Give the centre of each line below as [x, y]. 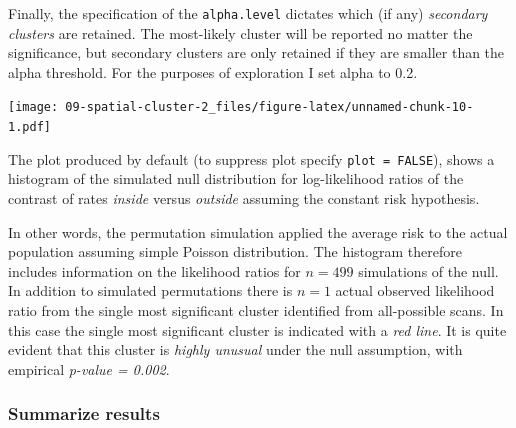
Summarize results [84, 413]
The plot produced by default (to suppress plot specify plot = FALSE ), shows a [251, 158]
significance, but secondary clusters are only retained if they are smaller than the [256, 52]
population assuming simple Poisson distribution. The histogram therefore [235, 251]
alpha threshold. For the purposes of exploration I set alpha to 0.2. [213, 71]
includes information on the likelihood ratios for [154, 270]
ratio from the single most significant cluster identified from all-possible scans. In [256, 309]
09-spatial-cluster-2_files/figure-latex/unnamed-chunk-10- [269, 107]
